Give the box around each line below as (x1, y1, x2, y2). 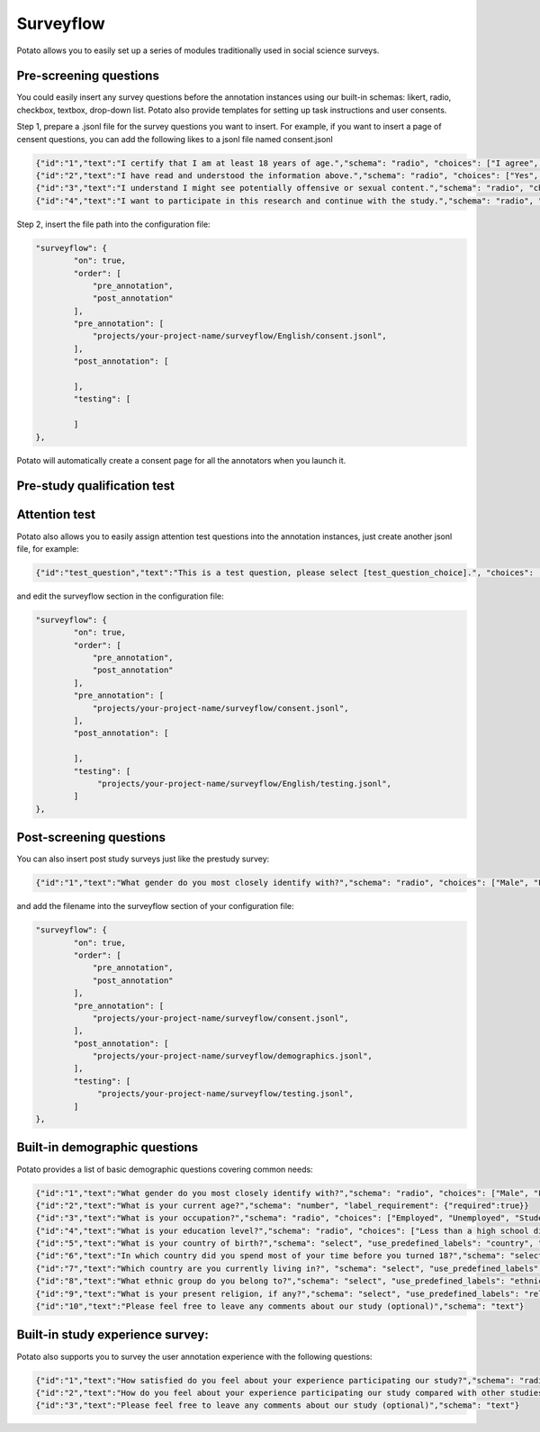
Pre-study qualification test (16, 478, 175, 494)
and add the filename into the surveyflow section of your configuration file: (16, 901, 294, 912)
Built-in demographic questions (16, 1139, 199, 1156)
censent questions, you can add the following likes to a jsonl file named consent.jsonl (16, 133, 333, 144)
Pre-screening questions (16, 68, 159, 84)
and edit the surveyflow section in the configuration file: (16, 590, 224, 601)
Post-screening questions (16, 830, 166, 845)
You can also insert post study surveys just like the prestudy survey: (16, 853, 270, 864)
